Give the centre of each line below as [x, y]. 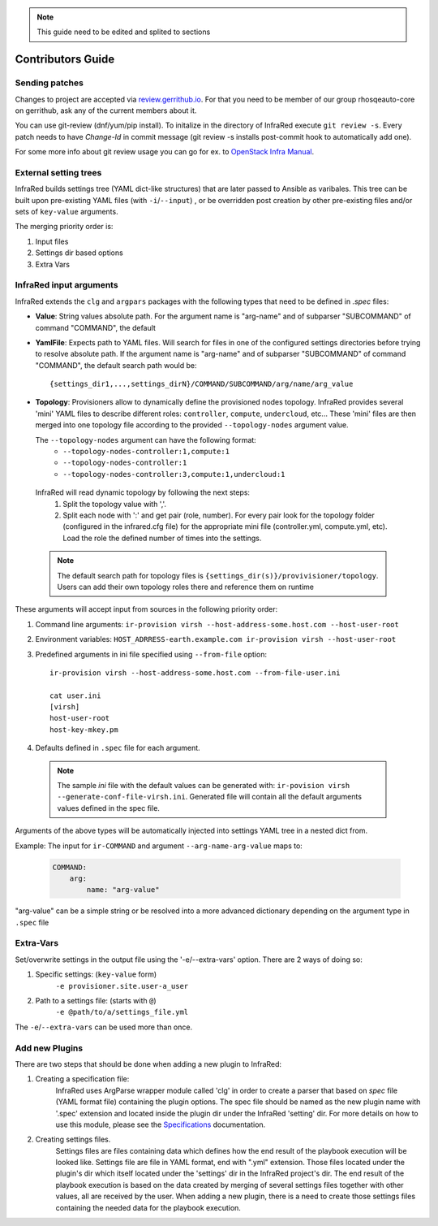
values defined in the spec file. [108, 808]
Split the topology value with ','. [114, 504]
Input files [52, 241]
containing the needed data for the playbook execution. [148, 1207]
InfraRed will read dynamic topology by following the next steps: [143, 492]
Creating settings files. [73, 1139]
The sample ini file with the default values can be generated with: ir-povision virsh [204, 786]
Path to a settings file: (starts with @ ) [96, 1001]
